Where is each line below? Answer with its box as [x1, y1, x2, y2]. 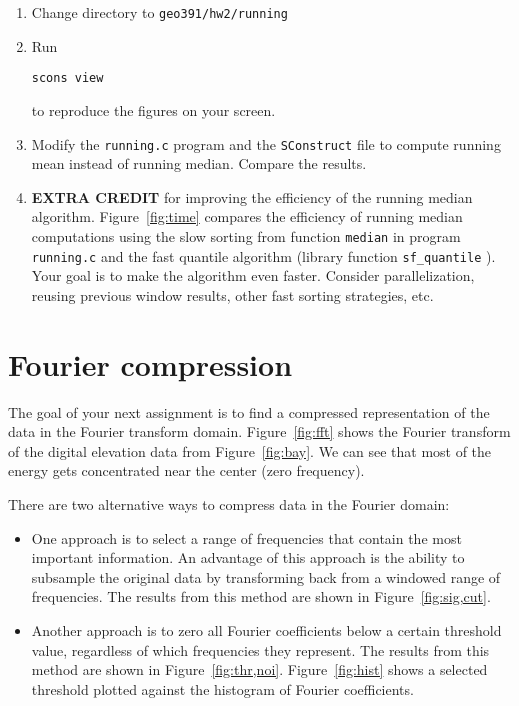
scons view [31, 71, 104, 86]
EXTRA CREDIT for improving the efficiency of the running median [31, 186, 473, 207]
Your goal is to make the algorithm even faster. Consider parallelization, [31, 265, 475, 286]
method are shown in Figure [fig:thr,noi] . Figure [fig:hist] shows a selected [31, 659, 488, 680]
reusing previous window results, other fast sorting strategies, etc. [31, 284, 434, 305]
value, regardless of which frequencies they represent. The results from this [31, 639, 490, 660]
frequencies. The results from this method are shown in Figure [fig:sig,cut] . [31, 586, 491, 607]
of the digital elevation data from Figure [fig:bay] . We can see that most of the [8, 440, 492, 461]
